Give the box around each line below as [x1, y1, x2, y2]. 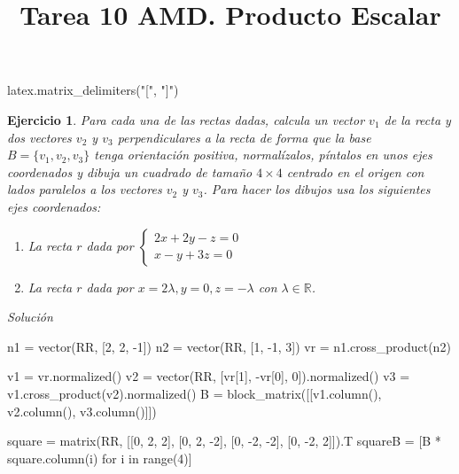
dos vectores [7, 128, 72, 146]
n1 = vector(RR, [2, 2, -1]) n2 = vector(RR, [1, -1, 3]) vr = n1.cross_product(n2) [7, 337, 451, 355]
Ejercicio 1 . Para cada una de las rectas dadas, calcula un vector [7, 110, 365, 128]
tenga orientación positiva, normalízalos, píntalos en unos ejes [94, 145, 432, 164]
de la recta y [384, 110, 451, 128]
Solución [7, 307, 53, 326]
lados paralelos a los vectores [7, 180, 162, 198]
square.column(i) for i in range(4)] [7, 448, 192, 467]
